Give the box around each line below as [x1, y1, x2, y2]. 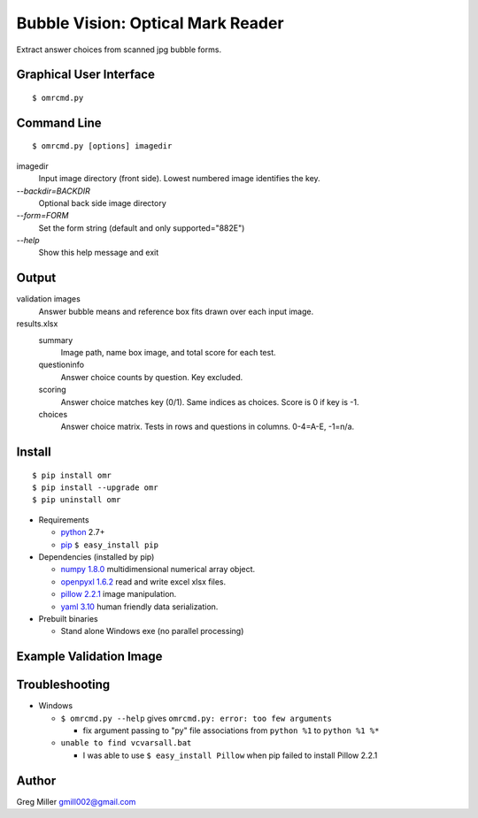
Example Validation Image [16, 649, 163, 664]
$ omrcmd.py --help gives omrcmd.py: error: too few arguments [60, 713, 332, 723]
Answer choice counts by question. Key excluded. [60, 371, 243, 382]
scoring [38, 385, 66, 395]
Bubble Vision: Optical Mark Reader [16, 13, 284, 33]
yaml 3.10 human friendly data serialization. [60, 601, 219, 612]
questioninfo [38, 359, 84, 371]
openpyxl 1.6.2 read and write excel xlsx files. [60, 576, 227, 587]
